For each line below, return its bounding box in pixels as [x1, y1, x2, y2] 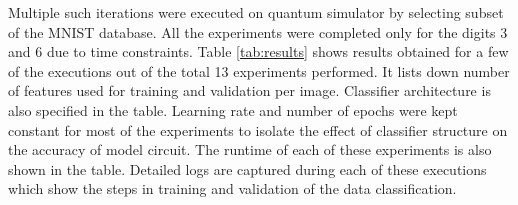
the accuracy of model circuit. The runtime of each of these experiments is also [8, 139, 492, 160]
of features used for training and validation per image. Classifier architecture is [8, 80, 491, 101]
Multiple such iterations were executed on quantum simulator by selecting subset [8, 2, 504, 22]
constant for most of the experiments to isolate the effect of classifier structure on [8, 119, 508, 140]
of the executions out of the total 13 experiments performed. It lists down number [8, 60, 510, 81]
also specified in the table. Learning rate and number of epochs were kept [8, 99, 458, 120]
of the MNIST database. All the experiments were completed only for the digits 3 [8, 21, 508, 42]
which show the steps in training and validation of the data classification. [8, 178, 457, 199]
